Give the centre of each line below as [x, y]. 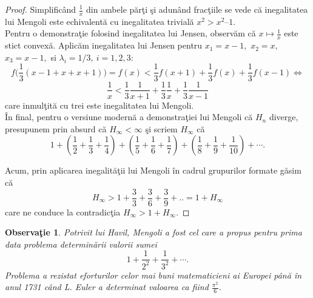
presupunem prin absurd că [56, 128]
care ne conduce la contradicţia [63, 212]
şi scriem [161, 128]
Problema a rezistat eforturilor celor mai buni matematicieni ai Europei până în [153, 275]
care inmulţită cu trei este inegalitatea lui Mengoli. [99, 105]
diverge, [284, 117]
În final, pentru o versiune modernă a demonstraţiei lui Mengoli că [129, 117]
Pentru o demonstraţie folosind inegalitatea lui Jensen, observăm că [130, 33]
